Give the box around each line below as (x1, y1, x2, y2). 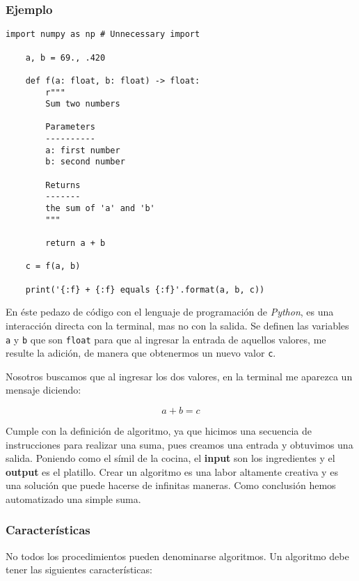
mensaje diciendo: (6, 382, 81, 397)
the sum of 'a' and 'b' (45, 203, 155, 214)
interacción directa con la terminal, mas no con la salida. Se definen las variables (6, 318, 349, 332)
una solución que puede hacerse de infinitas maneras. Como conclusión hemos (6, 478, 336, 493)
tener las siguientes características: (6, 562, 152, 577)
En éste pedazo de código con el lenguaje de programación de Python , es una (6, 304, 334, 319)
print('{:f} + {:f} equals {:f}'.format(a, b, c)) (25, 284, 265, 295)
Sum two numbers (45, 99, 120, 109)
